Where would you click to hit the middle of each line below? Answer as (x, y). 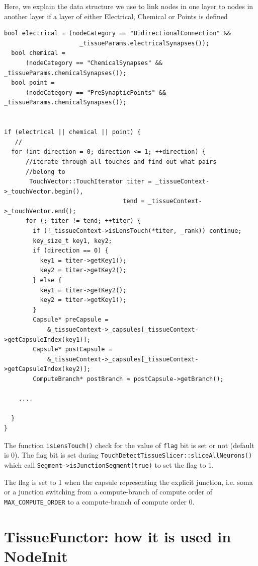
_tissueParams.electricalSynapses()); (145, 43)
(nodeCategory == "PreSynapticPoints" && (96, 92)
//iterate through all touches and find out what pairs (121, 162)
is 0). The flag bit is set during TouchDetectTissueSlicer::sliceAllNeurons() (128, 455)
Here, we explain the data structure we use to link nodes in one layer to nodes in (129, 6)
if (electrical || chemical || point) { (73, 132)
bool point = (33, 83)
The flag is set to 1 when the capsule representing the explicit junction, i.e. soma (128, 482)
